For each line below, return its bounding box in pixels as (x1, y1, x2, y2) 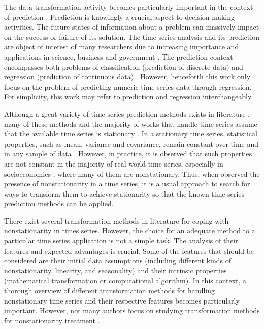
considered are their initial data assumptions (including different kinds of (4, 255, 232, 266)
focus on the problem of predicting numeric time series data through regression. (4, 81, 252, 92)
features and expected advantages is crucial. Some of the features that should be (4, 245, 254, 256)
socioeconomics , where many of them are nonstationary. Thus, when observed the (4, 168, 260, 179)
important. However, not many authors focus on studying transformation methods (4, 305, 260, 316)
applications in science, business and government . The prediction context (4, 51, 233, 62)
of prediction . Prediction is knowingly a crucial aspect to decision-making (4, 11, 235, 22)
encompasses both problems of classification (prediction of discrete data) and (4, 61, 243, 72)
